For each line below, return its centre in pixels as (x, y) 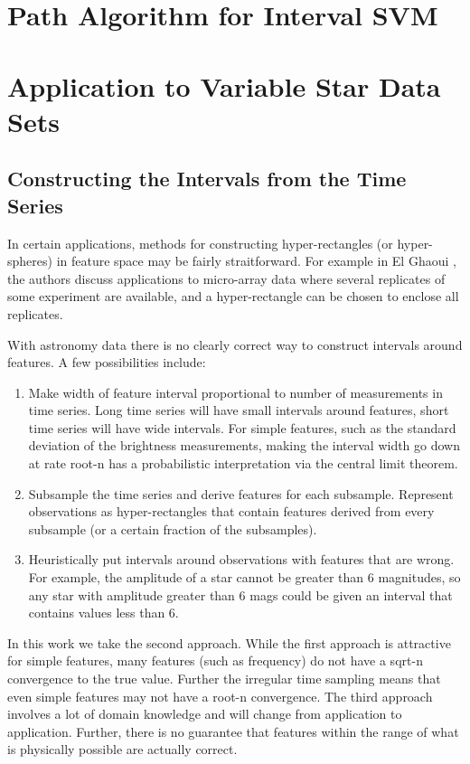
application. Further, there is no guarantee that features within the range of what (233, 731)
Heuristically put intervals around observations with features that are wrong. (241, 559)
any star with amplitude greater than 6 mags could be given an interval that (240, 594)
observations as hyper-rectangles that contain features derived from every (231, 511)
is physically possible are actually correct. (122, 749)
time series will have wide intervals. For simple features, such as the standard (242, 427)
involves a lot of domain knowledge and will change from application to (205, 714)
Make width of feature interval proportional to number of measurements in (235, 392)
